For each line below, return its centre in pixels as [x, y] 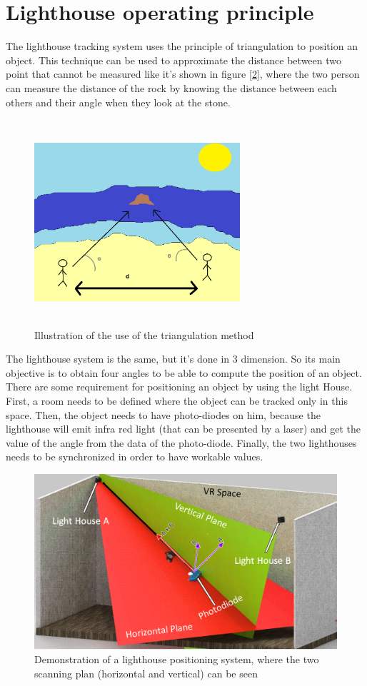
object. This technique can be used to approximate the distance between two [174, 60]
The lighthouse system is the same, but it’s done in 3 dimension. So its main [173, 359]
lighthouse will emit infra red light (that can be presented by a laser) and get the [183, 429]
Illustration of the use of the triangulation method [144, 334]
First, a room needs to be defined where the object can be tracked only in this [177, 401]
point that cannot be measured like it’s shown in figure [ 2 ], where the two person [183, 74]
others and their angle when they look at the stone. [118, 102]
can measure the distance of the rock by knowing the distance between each [171, 87]
